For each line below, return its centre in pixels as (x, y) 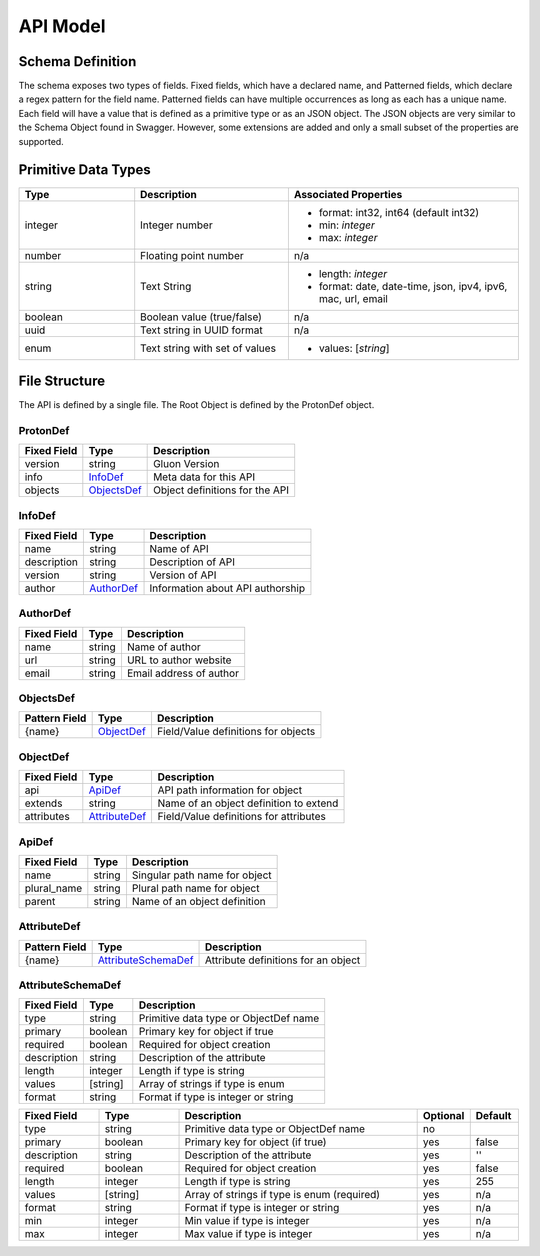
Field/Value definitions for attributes (242, 817)
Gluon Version (186, 464)
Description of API (192, 562)
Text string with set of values (208, 348)
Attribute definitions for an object (283, 960)
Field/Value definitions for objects (236, 732)
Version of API (183, 575)
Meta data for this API (204, 477)
